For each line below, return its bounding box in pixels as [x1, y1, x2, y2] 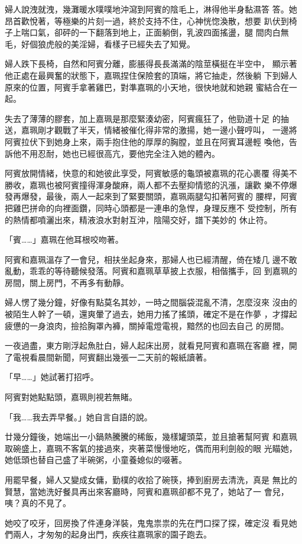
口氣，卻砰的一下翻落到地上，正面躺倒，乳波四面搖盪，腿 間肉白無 [29, 26, 289, 38]
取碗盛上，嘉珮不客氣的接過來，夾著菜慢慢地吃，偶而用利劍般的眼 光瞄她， [5, 442, 297, 454]
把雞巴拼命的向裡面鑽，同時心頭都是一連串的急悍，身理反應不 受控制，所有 [5, 201, 297, 214]
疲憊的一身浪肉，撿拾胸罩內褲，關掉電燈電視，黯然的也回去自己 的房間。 [5, 319, 289, 331]
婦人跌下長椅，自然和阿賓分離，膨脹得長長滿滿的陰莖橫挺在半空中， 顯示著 [5, 57, 297, 70]
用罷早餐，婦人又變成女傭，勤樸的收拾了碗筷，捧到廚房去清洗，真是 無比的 [5, 474, 297, 485]
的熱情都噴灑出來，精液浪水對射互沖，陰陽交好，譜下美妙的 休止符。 [5, 213, 272, 226]
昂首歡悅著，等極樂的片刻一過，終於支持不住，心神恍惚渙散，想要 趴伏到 [5, 14, 289, 27]
